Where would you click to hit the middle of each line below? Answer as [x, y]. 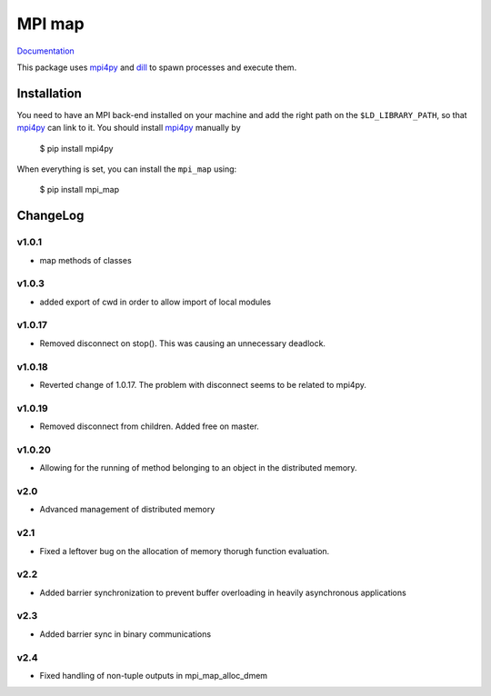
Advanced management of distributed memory [127, 510]
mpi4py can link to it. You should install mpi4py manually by [129, 128]
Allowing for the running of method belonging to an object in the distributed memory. [199, 468]
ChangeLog [50, 216]
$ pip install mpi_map [80, 190]
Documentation [45, 51]
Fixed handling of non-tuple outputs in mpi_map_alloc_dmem [154, 675]
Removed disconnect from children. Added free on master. [149, 426]
